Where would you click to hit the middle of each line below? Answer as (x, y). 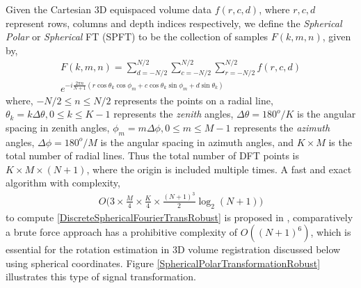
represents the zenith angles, (174, 114)
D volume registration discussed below (259, 249)
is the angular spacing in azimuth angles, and (197, 142)
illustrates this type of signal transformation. (101, 277)
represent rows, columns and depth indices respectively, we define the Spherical (174, 23)
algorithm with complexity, (63, 183)
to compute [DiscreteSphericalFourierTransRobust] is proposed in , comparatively (179, 217)
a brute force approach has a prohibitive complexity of (122, 232)
